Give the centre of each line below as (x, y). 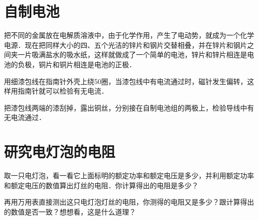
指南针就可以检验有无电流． (63, 91)
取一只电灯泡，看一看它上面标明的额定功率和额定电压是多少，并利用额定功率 (129, 175)
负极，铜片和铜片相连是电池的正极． (77, 64)
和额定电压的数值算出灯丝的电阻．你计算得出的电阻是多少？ (101, 185)
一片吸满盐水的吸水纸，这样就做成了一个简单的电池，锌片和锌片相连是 (132, 55)
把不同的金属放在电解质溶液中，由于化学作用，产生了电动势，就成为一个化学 (129, 35)
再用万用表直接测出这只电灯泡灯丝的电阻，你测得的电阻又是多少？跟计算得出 (129, 202)
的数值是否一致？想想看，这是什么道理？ (70, 211)
